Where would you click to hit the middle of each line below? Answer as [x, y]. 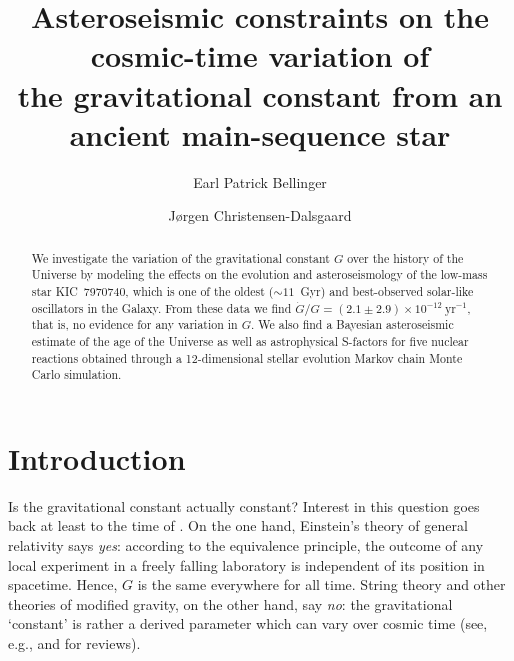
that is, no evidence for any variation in [134, 324]
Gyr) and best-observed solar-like [387, 290]
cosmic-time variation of [260, 55]
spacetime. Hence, [63, 584]
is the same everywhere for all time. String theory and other [321, 584]
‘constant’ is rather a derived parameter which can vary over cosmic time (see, [248, 623]
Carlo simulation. [76, 374]
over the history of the [405, 257]
